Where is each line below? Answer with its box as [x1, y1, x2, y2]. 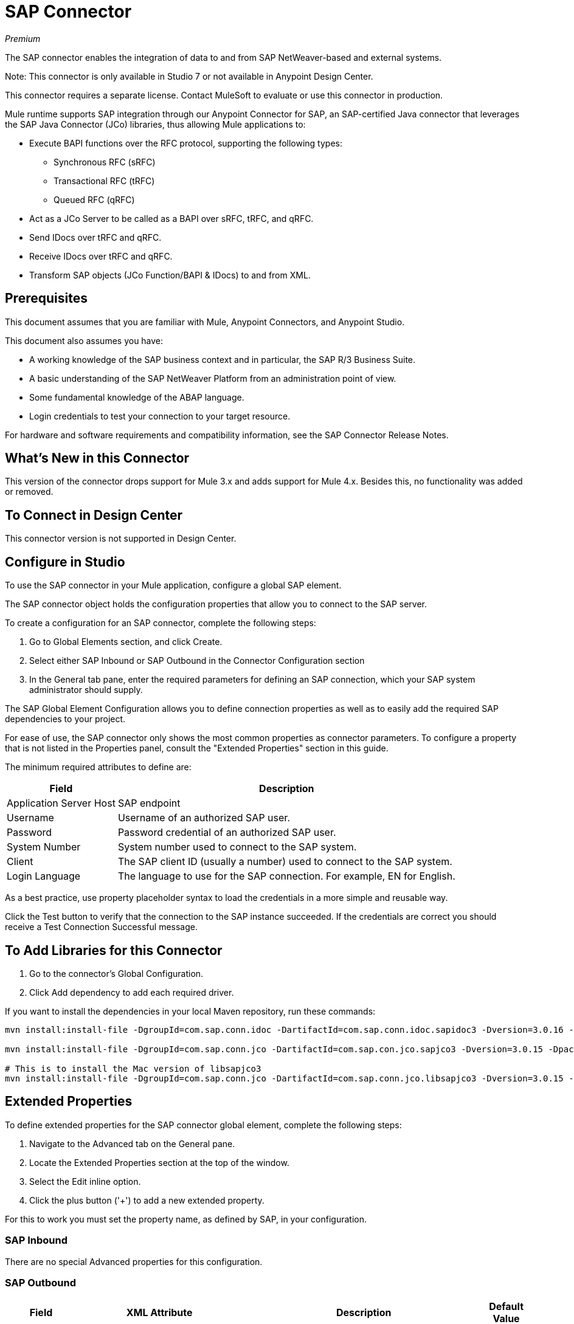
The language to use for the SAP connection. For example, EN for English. [117, 870, 455, 883]
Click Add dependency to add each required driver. [29, 987, 234, 998]
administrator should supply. [29, 684, 143, 695]
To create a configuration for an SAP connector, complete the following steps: [5, 618, 316, 629]
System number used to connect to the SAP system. [117, 841, 357, 853]
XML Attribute [126, 1306, 193, 1319]
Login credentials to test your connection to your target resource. [29, 410, 291, 421]
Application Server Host [7, 797, 116, 810]
